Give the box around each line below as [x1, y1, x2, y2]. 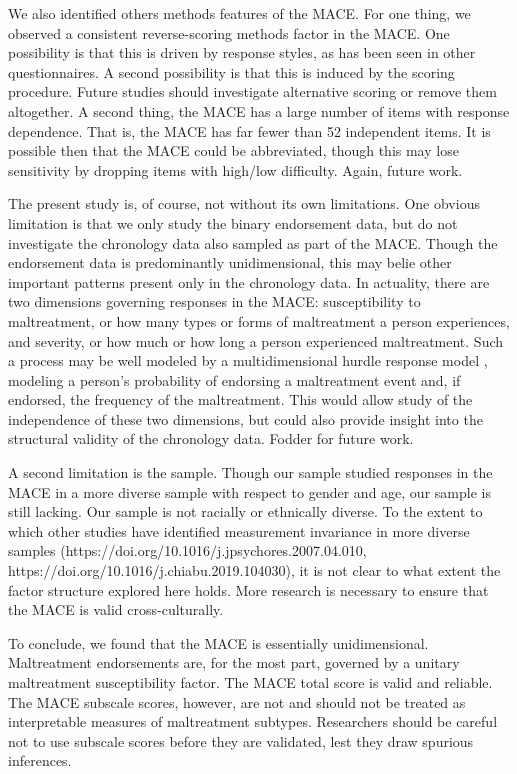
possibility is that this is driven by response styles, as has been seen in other [8, 42, 476, 63]
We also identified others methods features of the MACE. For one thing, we [8, 3, 471, 23]
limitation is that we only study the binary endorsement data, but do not [8, 212, 458, 233]
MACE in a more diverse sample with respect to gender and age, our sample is [8, 481, 491, 502]
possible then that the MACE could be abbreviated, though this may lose [8, 140, 459, 161]
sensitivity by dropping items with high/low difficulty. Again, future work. [8, 159, 463, 180]
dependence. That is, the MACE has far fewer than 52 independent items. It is [8, 120, 491, 141]
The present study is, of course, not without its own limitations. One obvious [8, 193, 480, 214]
